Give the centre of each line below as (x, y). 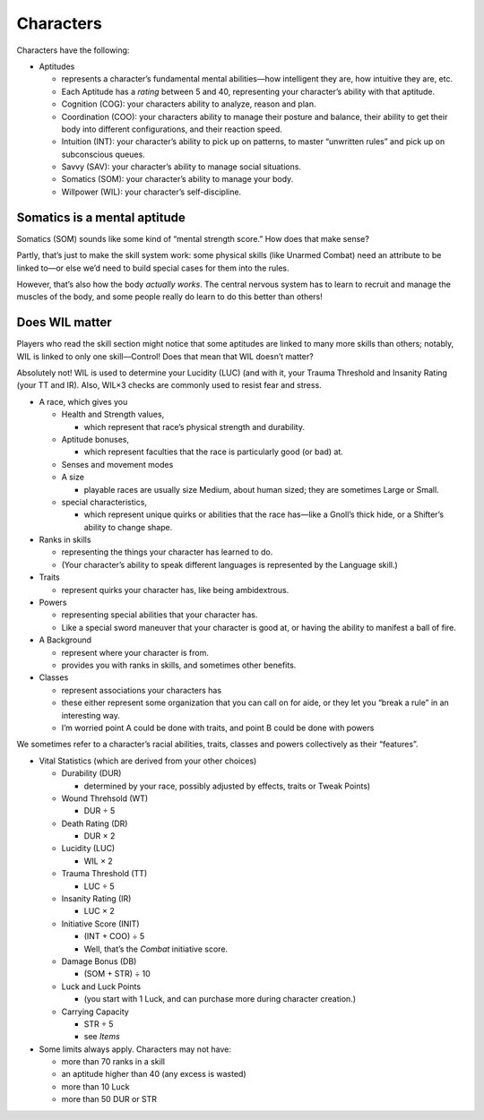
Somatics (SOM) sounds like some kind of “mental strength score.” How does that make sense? (193, 238)
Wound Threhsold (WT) (105, 798)
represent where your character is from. (135, 652)
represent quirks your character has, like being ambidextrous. (175, 590)
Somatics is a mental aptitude (101, 217)
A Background (65, 640)
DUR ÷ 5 (99, 811)
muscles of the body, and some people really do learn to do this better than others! (169, 297)
